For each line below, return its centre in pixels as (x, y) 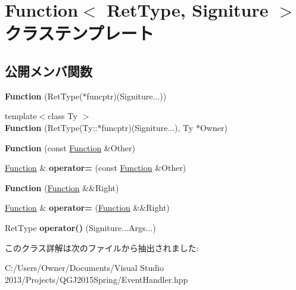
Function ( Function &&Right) (62, 187)
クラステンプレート (80, 33)
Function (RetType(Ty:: (51, 127)
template (21, 116)
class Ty (63, 116)
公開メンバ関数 (49, 71)
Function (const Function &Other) (70, 147)
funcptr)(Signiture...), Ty (147, 127)
